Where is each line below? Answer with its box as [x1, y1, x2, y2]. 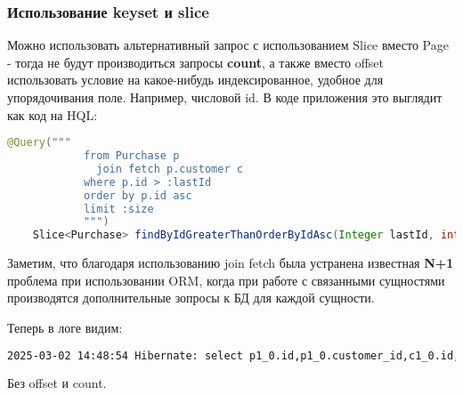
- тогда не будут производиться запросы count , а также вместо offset [7, 52, 384, 71]
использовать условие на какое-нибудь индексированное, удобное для [7, 70, 384, 89]
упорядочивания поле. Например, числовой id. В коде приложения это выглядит [7, 88, 443, 106]
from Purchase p [83, 149, 180, 163]
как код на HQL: [7, 105, 98, 124]
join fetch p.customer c [96, 162, 243, 175]
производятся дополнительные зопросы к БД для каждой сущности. [7, 288, 375, 307]
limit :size [83, 202, 154, 215]
